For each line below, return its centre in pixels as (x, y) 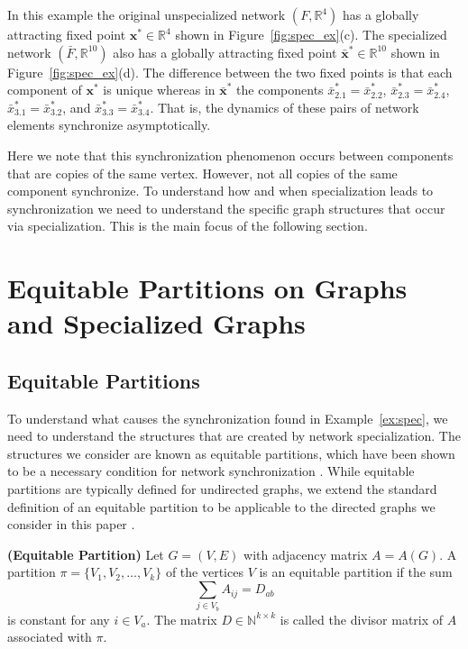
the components (280, 90)
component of (45, 90)
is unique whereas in (159, 90)
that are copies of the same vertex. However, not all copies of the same (202, 173)
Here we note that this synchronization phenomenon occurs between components (230, 155)
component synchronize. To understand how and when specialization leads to (220, 191)
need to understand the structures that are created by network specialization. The (234, 436)
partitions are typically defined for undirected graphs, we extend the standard (222, 489)
